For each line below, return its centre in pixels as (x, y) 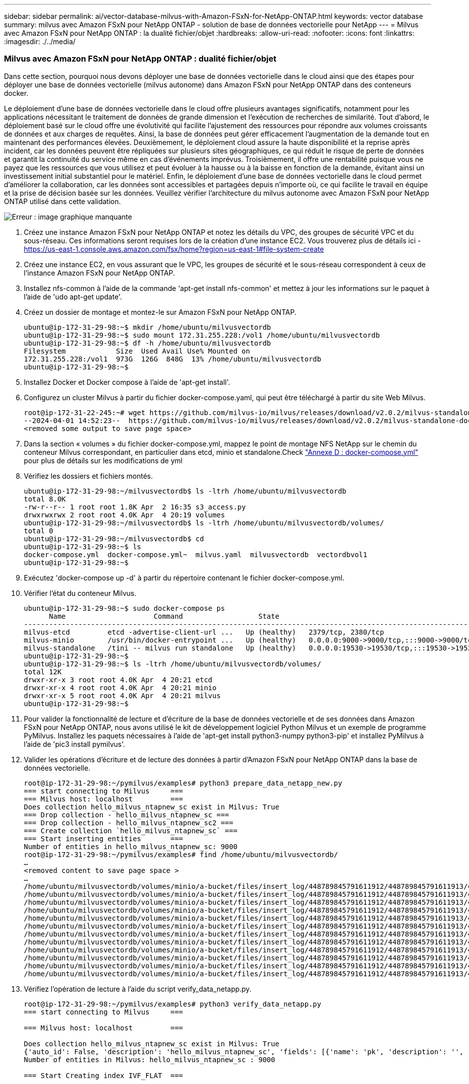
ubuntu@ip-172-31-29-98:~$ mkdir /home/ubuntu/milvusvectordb (148, 327)
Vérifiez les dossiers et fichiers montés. (88, 476)
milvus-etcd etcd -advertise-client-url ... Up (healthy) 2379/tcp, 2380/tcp (204, 632)
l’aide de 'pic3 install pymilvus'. (75, 744)
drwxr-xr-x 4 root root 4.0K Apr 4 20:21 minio (120, 687)
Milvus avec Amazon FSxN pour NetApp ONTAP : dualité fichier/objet (140, 59)
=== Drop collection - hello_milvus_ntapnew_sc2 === (129, 823)
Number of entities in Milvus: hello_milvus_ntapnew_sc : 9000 (150, 1059)
